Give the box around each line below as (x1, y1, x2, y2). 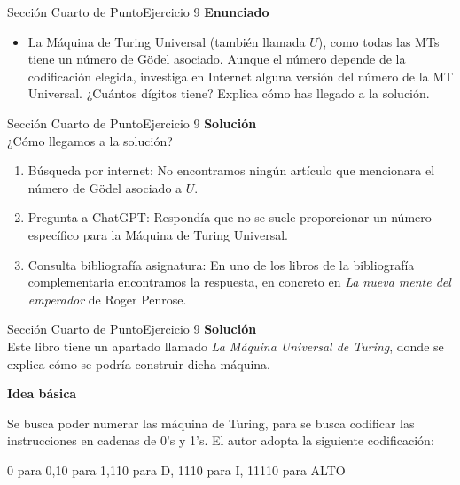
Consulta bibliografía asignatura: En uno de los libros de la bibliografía (27, 255, 415, 273)
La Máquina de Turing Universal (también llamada (27, 32, 306, 50)
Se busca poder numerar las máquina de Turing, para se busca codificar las (7, 413, 415, 432)
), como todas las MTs (317, 32, 440, 50)
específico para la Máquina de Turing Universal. (27, 225, 288, 243)
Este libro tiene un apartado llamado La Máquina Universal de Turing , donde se (7, 336, 444, 355)
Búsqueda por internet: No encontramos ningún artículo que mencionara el (27, 161, 435, 180)
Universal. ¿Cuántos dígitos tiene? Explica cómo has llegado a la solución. (27, 84, 430, 103)
